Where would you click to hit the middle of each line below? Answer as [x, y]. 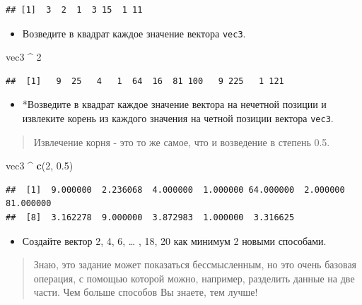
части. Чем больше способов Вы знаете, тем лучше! [146, 292]
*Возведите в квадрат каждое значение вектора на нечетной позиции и [174, 104]
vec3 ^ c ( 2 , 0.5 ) [40, 166]
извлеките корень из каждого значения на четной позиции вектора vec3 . [178, 118]
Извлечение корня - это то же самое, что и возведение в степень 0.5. [182, 142]
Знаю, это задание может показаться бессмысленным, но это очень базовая [195, 264]
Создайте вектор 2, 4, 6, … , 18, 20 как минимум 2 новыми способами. [174, 240]
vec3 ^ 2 [24, 57]
